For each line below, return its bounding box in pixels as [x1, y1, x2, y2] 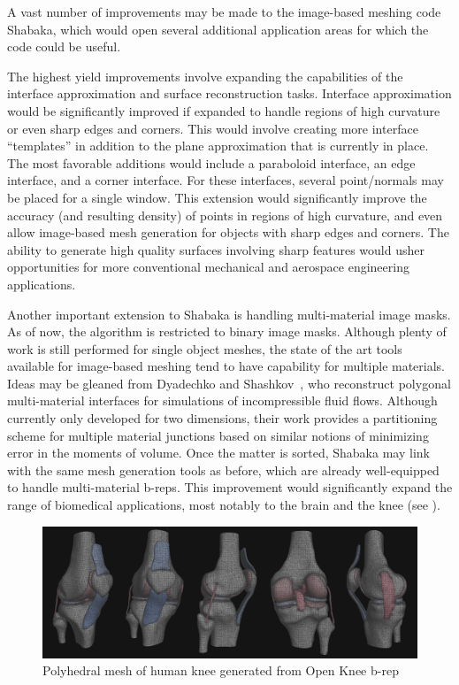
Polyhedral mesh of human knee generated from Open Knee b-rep [42, 661, 399, 680]
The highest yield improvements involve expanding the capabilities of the [7, 66, 403, 85]
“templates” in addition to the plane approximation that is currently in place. [7, 136, 429, 155]
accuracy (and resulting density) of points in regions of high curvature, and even [7, 205, 443, 224]
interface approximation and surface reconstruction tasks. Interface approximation [7, 84, 452, 103]
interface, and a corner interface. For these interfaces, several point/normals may [7, 171, 444, 189]
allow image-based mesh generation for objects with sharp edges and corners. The [7, 223, 449, 242]
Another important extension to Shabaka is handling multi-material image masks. [7, 304, 451, 323]
